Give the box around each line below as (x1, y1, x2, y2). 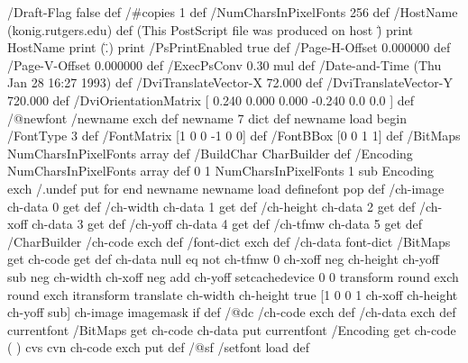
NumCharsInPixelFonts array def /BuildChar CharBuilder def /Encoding (7, 143, 413, 162)
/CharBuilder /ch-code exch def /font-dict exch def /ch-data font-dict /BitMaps (7, 231, 451, 250)
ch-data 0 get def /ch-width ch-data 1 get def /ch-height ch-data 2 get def (7, 196, 416, 215)
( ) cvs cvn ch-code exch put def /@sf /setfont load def (7, 338, 310, 357)
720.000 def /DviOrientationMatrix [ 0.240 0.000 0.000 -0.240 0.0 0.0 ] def (7, 90, 415, 109)
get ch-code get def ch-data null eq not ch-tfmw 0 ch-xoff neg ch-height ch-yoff (7, 250, 440, 268)
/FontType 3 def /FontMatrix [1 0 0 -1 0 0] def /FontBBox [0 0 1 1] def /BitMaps (7, 126, 461, 145)
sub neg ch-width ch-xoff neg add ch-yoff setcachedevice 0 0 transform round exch (7, 267, 459, 286)
